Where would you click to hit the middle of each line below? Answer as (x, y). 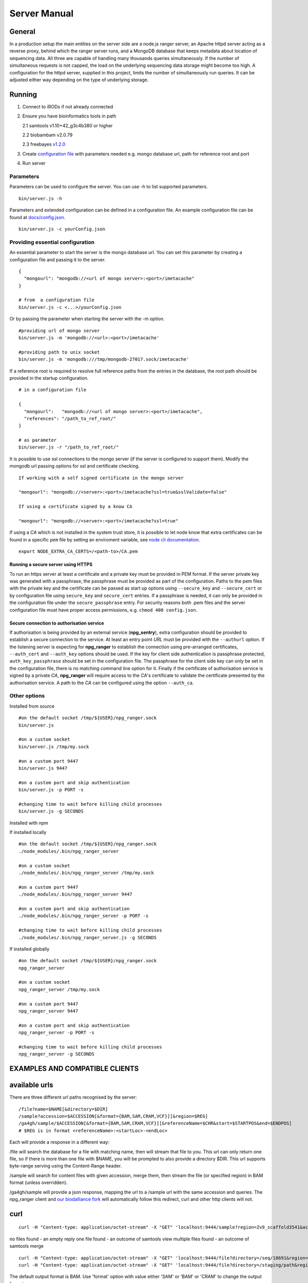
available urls (31, 1085)
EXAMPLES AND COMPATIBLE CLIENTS (74, 1069)
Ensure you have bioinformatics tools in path (69, 116)
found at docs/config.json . (37, 217)
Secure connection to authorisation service (57, 623)
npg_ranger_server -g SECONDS (57, 1054)
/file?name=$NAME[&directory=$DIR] (63, 1109)
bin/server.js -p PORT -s (51, 790)
